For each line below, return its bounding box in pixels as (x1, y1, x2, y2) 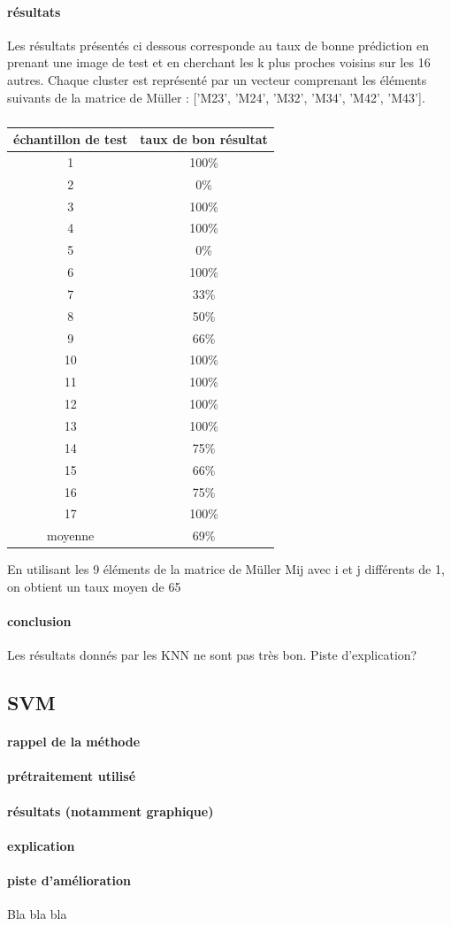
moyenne (47, 526, 95, 545)
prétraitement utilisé (7, 767, 136, 785)
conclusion (7, 612, 72, 631)
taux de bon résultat (140, 130, 268, 149)
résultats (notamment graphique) (7, 801, 214, 820)
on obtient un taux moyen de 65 (7, 577, 181, 595)
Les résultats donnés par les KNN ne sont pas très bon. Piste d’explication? (7, 646, 417, 664)
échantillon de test (13, 130, 128, 149)
